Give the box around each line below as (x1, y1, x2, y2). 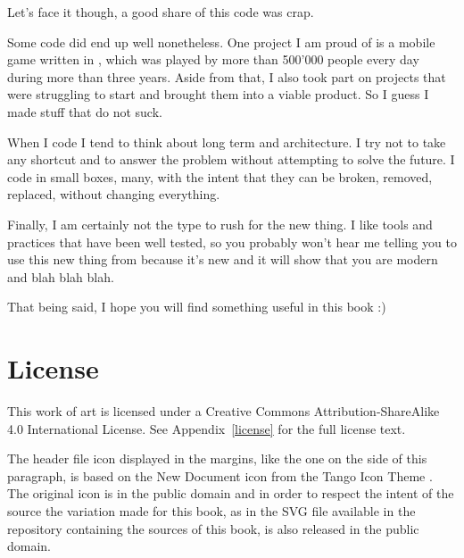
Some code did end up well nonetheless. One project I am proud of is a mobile (7, 32, 435, 51)
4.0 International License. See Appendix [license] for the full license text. (7, 419, 406, 437)
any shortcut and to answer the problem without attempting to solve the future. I (7, 150, 455, 169)
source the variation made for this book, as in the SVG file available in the (7, 502, 416, 520)
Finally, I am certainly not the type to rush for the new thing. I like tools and (7, 214, 433, 233)
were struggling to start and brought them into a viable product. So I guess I (7, 85, 429, 104)
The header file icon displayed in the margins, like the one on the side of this (7, 449, 427, 468)
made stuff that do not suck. (7, 102, 162, 121)
